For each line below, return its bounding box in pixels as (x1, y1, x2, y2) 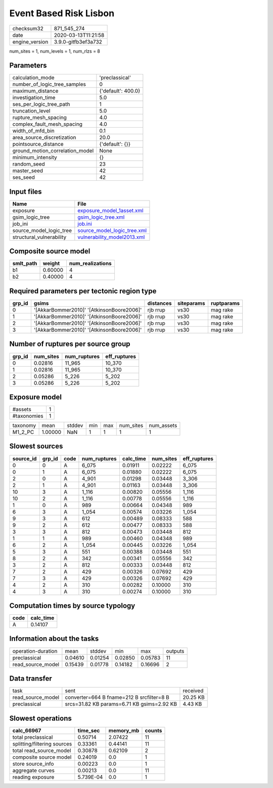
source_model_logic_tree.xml (77, 227, 147, 234)
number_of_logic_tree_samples (12, 81, 86, 88)
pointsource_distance (12, 141, 64, 148)
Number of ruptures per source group (9, 340, 130, 348)
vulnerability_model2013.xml (77, 233, 145, 241)
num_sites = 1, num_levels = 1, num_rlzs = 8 (9, 48, 101, 54)
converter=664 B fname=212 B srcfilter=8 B (65, 694, 169, 701)
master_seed (12, 167, 43, 174)
